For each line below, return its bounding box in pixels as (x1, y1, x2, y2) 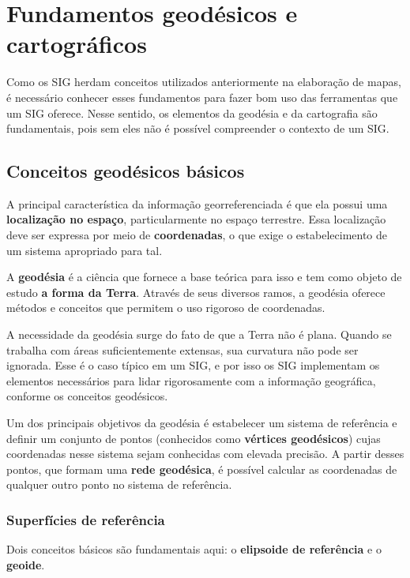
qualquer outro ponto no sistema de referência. (6, 476, 232, 493)
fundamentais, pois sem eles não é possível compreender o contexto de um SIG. (6, 120, 389, 137)
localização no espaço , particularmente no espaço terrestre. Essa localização (6, 211, 386, 227)
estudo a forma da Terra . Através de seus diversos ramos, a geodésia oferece (6, 283, 386, 300)
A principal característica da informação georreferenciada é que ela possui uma (6, 195, 388, 212)
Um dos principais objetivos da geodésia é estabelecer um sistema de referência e (6, 415, 397, 431)
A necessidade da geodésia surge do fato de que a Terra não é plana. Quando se (6, 326, 392, 343)
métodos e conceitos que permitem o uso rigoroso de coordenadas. (6, 299, 325, 316)
